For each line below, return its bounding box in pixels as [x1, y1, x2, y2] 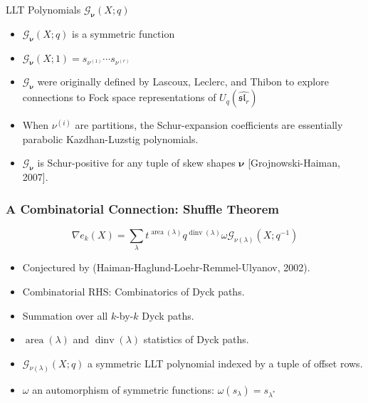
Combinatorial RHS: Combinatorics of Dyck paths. [22, 283, 245, 298]
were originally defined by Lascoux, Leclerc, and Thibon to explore [37, 74, 329, 89]
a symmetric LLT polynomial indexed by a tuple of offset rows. [88, 355, 363, 370]
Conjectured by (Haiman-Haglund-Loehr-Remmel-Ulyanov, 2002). [22, 260, 310, 275]
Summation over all [22, 308, 108, 323]
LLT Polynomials [6, 2, 81, 16]
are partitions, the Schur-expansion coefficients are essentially [75, 117, 343, 132]
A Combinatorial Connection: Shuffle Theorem [6, 199, 280, 217]
